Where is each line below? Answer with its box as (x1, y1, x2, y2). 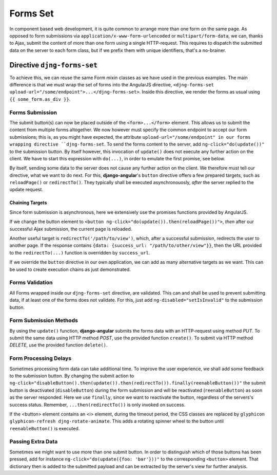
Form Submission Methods (9, 317, 78, 324)
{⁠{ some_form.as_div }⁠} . (9, 96, 71, 102)
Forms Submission (9, 108, 57, 116)
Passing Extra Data (9, 438, 58, 445)
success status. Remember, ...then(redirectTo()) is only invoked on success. (9, 401, 186, 408)
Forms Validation (9, 279, 53, 286)
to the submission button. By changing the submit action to (9, 373, 134, 379)
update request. (9, 187, 44, 193)
